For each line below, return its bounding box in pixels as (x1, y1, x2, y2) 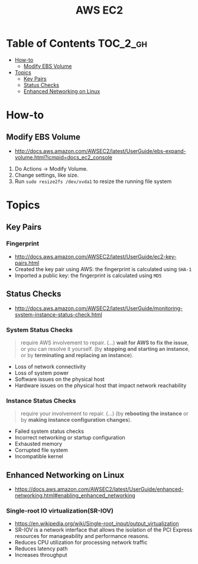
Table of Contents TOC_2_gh (6, 37, 148, 50)
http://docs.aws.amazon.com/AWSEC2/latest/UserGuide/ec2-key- (14, 253, 177, 260)
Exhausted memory (14, 441, 63, 448)
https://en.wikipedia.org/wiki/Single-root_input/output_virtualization (14, 520, 179, 527)
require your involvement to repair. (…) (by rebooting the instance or (20, 410, 189, 417)
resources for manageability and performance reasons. (14, 533, 150, 540)
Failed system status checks (14, 428, 85, 435)
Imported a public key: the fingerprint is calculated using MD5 (14, 272, 162, 279)
